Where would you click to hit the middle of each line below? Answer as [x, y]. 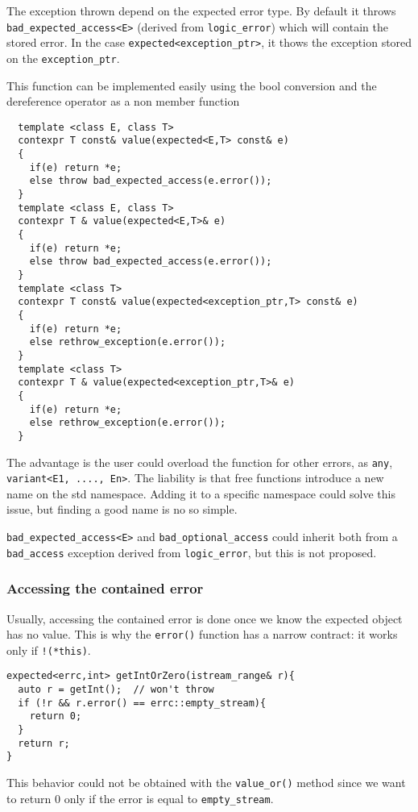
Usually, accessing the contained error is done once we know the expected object [205, 618]
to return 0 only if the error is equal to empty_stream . [140, 798]
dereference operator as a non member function [123, 101]
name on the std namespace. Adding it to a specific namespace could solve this [201, 493]
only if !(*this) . [49, 650]
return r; [44, 743]
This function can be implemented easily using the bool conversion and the [192, 85]
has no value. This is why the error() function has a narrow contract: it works [202, 634]
